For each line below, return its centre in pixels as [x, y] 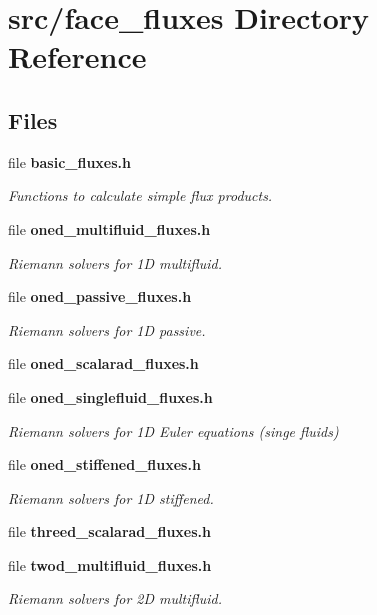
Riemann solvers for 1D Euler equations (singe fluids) [173, 430]
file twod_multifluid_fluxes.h [110, 564]
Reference [77, 56]
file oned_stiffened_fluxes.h [104, 464]
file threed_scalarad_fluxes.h [110, 531]
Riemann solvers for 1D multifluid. [115, 262]
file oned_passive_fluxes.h [100, 296]
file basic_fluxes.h [70, 161]
